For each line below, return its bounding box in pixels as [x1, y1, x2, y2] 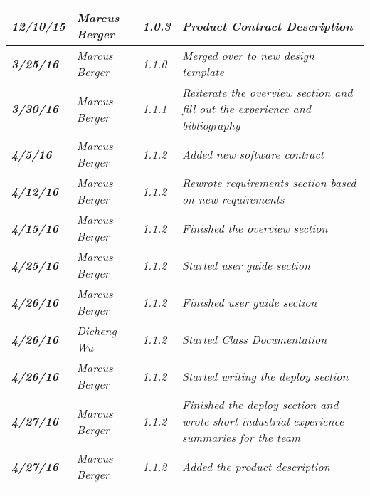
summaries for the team [181, 429, 300, 445]
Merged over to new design [181, 47, 315, 63]
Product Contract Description [181, 17, 353, 34]
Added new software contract [181, 145, 324, 162]
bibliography [181, 117, 240, 133]
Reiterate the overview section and [181, 84, 353, 100]
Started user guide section [181, 256, 310, 273]
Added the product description [181, 458, 330, 475]
